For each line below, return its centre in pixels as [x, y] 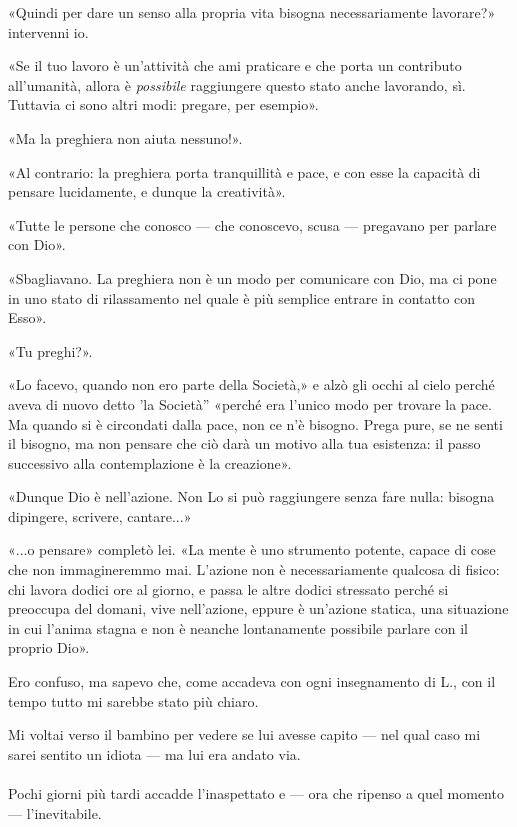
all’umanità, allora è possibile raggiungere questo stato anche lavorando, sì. [237, 84]
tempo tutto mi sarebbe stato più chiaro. [133, 700]
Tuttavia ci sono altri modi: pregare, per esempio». [163, 104]
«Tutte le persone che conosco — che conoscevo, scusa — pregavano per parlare [252, 224]
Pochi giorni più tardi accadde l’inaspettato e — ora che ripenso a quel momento [256, 793]
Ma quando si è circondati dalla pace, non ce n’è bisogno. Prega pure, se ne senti [255, 423]
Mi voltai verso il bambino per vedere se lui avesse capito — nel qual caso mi [244, 734]
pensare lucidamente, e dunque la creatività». [147, 191]
